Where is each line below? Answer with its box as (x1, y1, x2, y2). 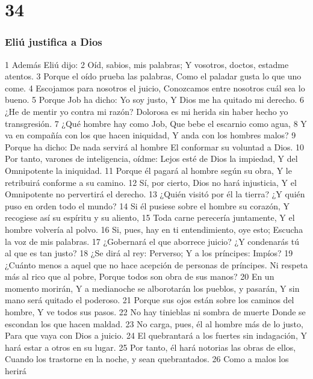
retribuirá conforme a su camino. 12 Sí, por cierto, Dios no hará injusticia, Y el (5, 176, 297, 188)
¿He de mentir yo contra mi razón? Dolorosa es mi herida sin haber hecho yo (5, 105, 288, 117)
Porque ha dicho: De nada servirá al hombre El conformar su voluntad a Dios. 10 (5, 140, 305, 153)
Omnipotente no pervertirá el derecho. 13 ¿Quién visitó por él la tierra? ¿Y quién (5, 188, 305, 200)
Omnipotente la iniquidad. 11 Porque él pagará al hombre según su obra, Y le (5, 164, 292, 176)
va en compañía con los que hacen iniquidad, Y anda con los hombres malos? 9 (5, 129, 296, 141)
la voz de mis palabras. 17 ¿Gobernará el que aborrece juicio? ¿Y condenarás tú (5, 235, 299, 247)
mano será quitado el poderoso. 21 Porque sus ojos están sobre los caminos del (5, 294, 294, 306)
